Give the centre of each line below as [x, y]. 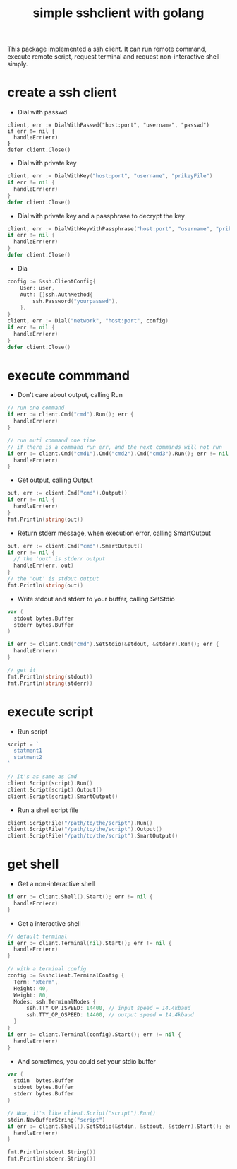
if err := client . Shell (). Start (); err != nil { [80, 897]
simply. [18, 64]
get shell [33, 864]
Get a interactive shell [49, 923]
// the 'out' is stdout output [53, 579]
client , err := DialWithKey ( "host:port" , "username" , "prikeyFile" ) [110, 176]
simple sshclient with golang [119, 13]
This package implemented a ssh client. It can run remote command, [107, 49]
